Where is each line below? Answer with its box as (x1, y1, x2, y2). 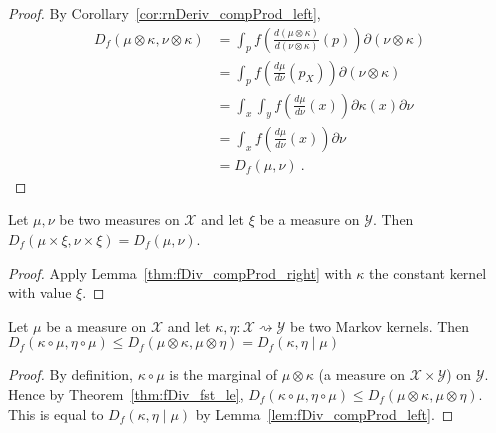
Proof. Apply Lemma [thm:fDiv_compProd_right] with (8, 262, 352, 283)
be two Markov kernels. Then (290, 315, 470, 336)
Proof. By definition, (8, 364, 133, 385)
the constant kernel (369, 262, 487, 283)
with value (8, 282, 72, 303)
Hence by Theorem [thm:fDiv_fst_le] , (8, 383, 244, 404)
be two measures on (59, 209, 180, 230)
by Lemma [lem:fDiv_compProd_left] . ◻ (195, 403, 454, 424)
